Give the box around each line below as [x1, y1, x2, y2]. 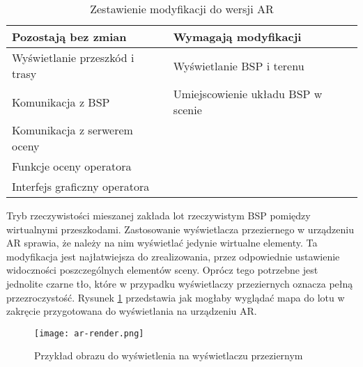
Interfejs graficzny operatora [12, 178, 150, 194]
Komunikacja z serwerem [12, 122, 133, 138]
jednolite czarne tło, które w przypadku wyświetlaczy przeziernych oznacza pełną [6, 276, 353, 290]
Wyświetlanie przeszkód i [12, 49, 134, 65]
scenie [173, 102, 202, 118]
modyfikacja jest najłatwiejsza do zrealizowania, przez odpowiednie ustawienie [6, 249, 340, 263]
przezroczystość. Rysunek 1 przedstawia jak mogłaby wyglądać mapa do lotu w [6, 290, 345, 304]
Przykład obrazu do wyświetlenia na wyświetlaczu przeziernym [34, 348, 303, 363]
